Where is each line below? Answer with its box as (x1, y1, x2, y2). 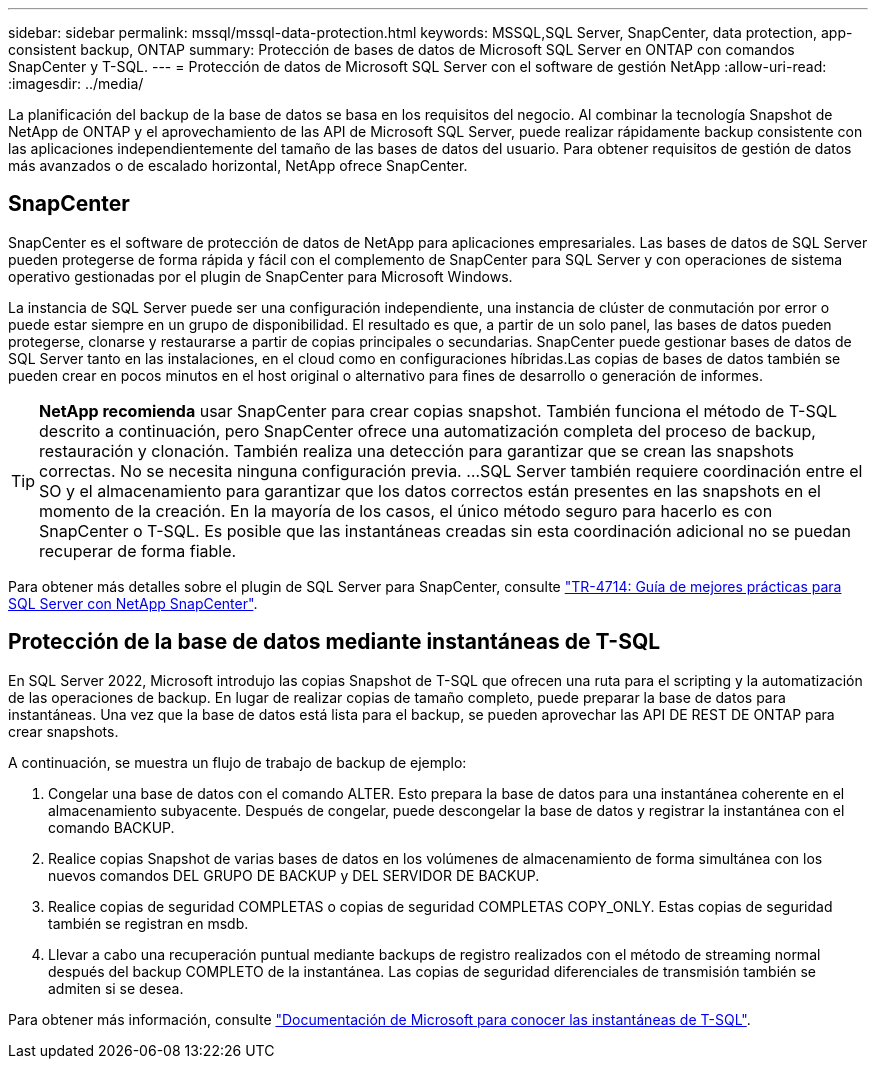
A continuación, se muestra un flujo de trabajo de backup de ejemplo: (8, 753, 467, 771)
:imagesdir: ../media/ (8, 75, 144, 92)
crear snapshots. (8, 722, 119, 740)
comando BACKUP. (48, 818, 175, 836)
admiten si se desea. (48, 979, 184, 997)
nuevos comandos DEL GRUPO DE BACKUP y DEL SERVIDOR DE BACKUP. (48, 866, 540, 884)
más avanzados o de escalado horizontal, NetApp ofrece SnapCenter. (8, 157, 468, 174)
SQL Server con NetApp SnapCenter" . (8, 594, 258, 612)
